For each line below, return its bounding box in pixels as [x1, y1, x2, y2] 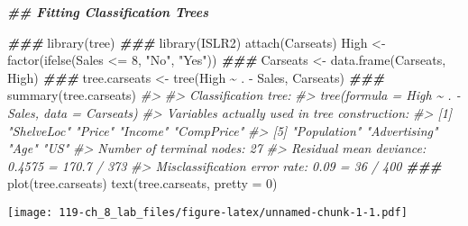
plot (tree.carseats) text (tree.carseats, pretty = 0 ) [7, 174, 278, 193]
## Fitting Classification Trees [7, 3, 209, 21]
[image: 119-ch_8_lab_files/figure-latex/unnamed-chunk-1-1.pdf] [7, 205, 408, 219]
